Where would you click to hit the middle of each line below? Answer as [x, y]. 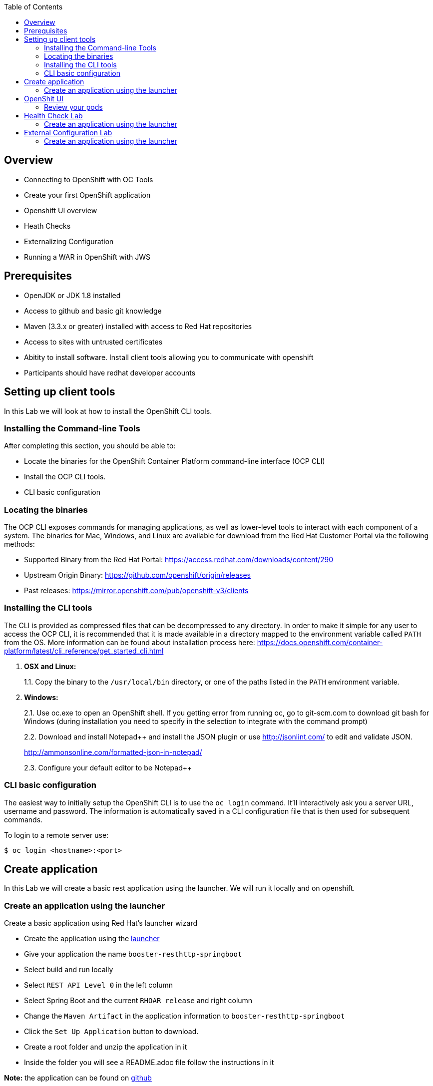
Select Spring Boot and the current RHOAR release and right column [138, 1001]
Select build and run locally [69, 970]
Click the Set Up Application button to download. [111, 1032]
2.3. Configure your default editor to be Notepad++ [108, 767]
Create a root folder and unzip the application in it [106, 1047]
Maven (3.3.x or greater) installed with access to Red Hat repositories [138, 326]
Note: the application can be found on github [78, 1078]
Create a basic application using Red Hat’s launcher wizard [101, 923]
